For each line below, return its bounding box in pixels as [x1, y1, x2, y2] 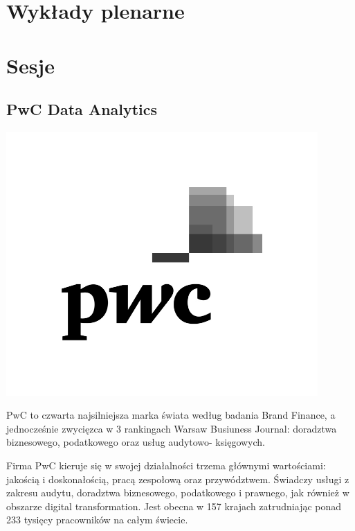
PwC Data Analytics [6, 98, 158, 120]
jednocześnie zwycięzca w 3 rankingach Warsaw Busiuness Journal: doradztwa [6, 421, 337, 435]
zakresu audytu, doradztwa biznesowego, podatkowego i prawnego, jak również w [6, 485, 349, 500]
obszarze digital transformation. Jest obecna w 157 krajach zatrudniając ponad [6, 498, 342, 513]
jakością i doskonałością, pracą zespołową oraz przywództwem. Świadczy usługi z [6, 471, 349, 486]
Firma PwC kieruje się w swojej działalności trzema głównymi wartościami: [6, 458, 326, 472]
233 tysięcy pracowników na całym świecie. [6, 512, 188, 527]
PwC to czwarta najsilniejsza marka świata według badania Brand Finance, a [6, 408, 336, 422]
